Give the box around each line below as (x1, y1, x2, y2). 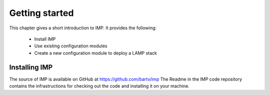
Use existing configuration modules (34, 43, 107, 49)
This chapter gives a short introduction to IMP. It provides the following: (9, 25, 157, 31)
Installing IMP (9, 63, 53, 72)
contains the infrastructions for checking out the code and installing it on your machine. (9, 83, 189, 89)
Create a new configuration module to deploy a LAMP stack (34, 50, 157, 56)
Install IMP (34, 36, 56, 42)
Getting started (9, 7, 74, 18)
